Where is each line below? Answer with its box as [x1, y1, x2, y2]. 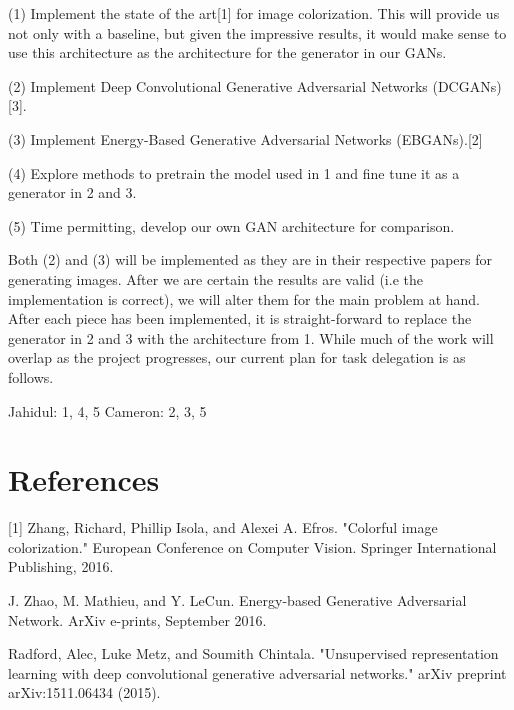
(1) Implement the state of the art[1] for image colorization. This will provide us [8, 3, 500, 23]
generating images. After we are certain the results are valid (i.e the [8, 268, 423, 289]
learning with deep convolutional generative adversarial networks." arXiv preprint [8, 662, 507, 683]
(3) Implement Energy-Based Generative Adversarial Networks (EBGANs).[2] [8, 128, 483, 149]
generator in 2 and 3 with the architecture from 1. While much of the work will [8, 327, 494, 348]
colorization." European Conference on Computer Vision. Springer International [8, 536, 497, 557]
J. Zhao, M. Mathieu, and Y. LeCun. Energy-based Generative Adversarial [8, 590, 467, 610]
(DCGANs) [432, 75, 502, 96]
